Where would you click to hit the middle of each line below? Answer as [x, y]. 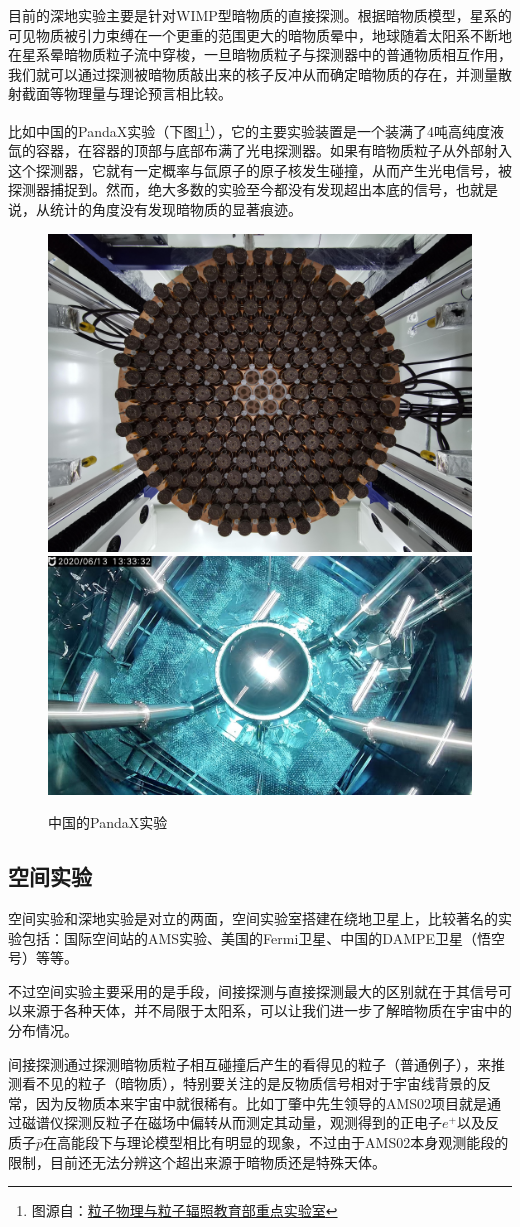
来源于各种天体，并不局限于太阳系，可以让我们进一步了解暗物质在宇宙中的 [266, 1010]
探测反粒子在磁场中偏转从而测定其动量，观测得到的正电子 [252, 1122]
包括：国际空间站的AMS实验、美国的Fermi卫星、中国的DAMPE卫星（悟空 [263, 937]
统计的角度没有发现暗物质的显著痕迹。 [175, 209]
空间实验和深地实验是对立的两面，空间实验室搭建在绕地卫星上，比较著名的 [253, 918]
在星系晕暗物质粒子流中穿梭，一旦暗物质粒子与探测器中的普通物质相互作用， [260, 54]
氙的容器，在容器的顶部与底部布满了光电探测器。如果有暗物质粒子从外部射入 [260, 150]
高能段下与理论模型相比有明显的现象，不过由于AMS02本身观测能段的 [283, 1142]
